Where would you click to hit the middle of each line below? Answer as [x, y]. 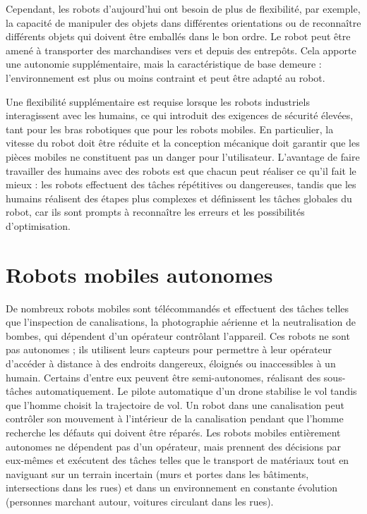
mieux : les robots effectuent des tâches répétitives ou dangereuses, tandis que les [181, 184]
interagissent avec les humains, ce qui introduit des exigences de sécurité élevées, [180, 115]
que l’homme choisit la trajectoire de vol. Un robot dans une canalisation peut [175, 404]
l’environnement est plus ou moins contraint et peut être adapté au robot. [166, 77]
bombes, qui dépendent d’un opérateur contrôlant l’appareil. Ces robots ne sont [178, 335]
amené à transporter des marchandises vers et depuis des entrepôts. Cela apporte [181, 50]
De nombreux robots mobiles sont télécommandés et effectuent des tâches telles [178, 308]
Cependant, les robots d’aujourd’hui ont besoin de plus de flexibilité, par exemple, [183, 8]
